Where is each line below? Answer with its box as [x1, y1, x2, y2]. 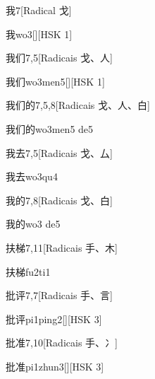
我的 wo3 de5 [6, 216, 61, 231]
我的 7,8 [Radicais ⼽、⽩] [6, 192, 113, 207]
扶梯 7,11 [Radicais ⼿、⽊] [6, 240, 118, 255]
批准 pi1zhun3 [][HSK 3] [6, 358, 104, 373]
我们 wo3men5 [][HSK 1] [6, 74, 105, 88]
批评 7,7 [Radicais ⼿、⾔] [6, 288, 113, 303]
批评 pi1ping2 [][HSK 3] [6, 311, 102, 326]
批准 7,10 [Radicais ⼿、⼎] [6, 335, 118, 350]
